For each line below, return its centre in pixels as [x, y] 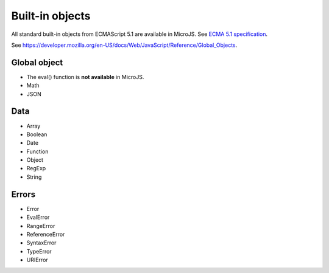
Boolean [37, 134]
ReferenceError [46, 234]
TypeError [39, 251]
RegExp [36, 168]
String [34, 177]
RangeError [41, 226]
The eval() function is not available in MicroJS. [85, 77]
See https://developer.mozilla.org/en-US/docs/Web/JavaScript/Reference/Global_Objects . [124, 45]
